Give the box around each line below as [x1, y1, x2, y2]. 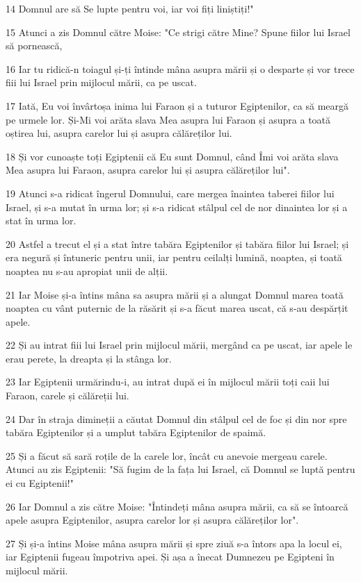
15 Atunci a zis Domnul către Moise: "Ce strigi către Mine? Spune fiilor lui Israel [6, 24, 351, 39]
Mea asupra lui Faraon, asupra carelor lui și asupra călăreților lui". [6, 163, 290, 177]
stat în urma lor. [6, 213, 77, 228]
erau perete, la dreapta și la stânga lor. [6, 351, 172, 365]
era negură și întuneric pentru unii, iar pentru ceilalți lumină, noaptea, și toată [6, 250, 342, 265]
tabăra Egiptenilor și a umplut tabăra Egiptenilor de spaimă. [6, 425, 266, 440]
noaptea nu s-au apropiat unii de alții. [6, 263, 168, 278]
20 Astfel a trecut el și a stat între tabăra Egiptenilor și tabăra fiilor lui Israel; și [6, 236, 349, 251]
